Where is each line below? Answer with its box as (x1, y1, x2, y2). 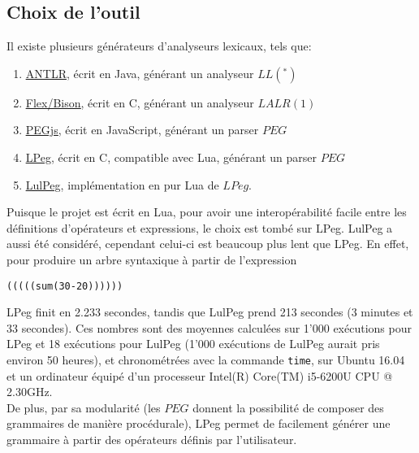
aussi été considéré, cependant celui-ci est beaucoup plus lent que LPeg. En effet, (6, 235, 409, 252)
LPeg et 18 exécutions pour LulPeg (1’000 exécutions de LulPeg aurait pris (6, 335, 380, 352)
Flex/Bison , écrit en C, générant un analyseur (25, 94, 254, 111)
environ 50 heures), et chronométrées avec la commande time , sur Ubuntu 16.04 (6, 351, 405, 368)
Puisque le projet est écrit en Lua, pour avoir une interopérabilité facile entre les (6, 203, 407, 220)
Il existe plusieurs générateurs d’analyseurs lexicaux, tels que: (6, 37, 312, 54)
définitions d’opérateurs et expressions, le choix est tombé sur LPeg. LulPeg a (6, 219, 393, 236)
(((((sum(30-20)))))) (6, 280, 123, 292)
